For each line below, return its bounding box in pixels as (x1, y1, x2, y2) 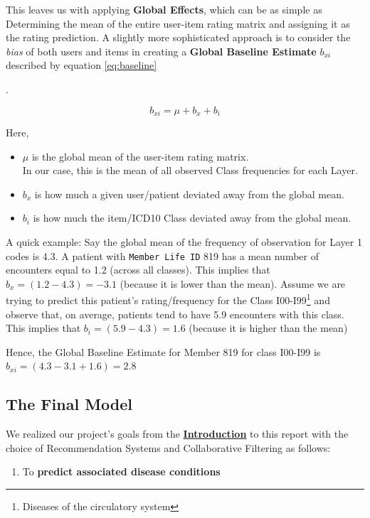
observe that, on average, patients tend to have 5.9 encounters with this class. (6, 306, 344, 321)
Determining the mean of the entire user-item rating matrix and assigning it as (6, 16, 350, 31)
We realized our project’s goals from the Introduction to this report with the (6, 426, 349, 441)
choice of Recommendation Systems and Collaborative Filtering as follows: (6, 440, 331, 455)
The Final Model (6, 393, 132, 415)
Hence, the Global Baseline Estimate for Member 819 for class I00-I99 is (6, 344, 321, 359)
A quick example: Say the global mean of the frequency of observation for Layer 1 (6, 234, 362, 249)
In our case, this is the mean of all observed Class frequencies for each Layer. (22, 163, 358, 178)
